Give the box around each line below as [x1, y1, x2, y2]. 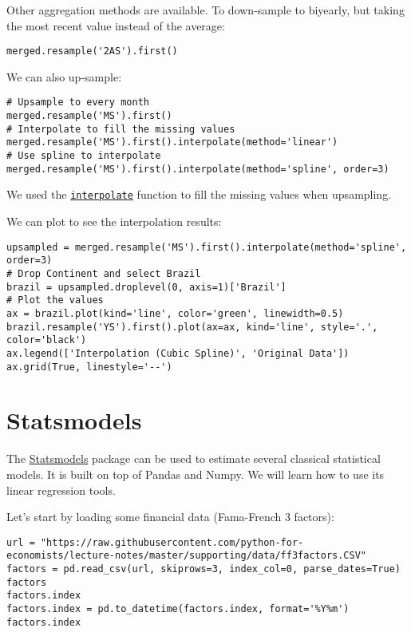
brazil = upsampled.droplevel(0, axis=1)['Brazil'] [6, 281, 287, 293]
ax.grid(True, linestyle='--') [6, 361, 172, 373]
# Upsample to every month [6, 97, 149, 109]
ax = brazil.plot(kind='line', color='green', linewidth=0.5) [6, 307, 344, 319]
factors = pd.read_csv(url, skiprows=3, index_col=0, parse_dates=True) [6, 563, 401, 575]
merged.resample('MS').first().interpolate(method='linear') [6, 136, 338, 148]
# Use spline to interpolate [6, 150, 161, 162]
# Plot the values [6, 294, 104, 306]
